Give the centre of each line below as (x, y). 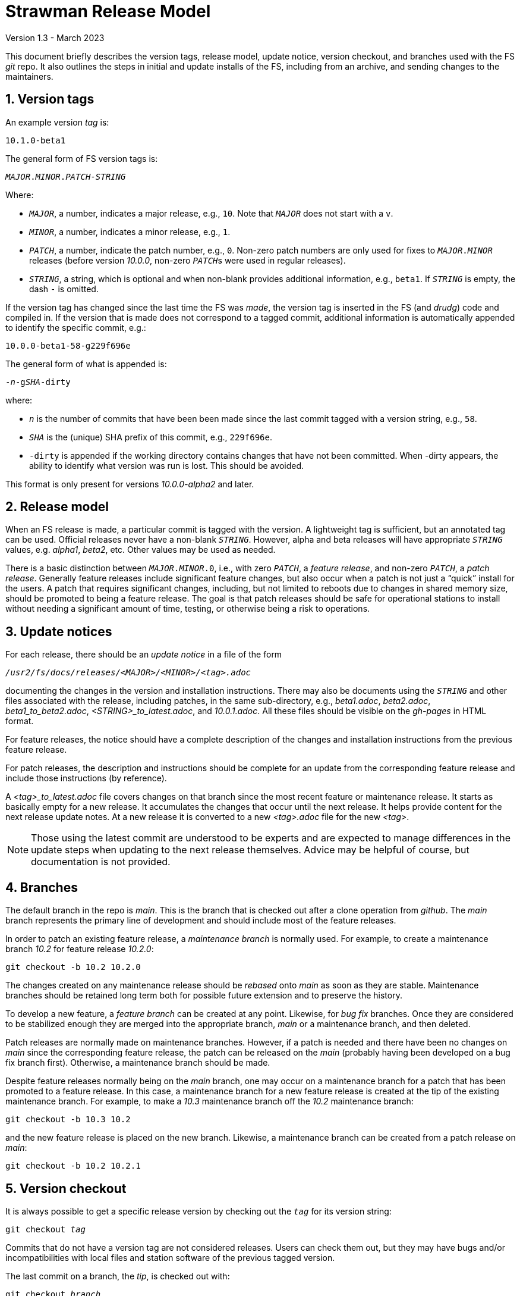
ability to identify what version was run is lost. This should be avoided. (167, 465)
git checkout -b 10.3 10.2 (68, 1120)
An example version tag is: (57, 122)
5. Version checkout (66, 1188)
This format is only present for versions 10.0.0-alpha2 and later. (130, 484)
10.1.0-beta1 (36, 140)
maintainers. (29, 76)
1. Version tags (50, 99)
